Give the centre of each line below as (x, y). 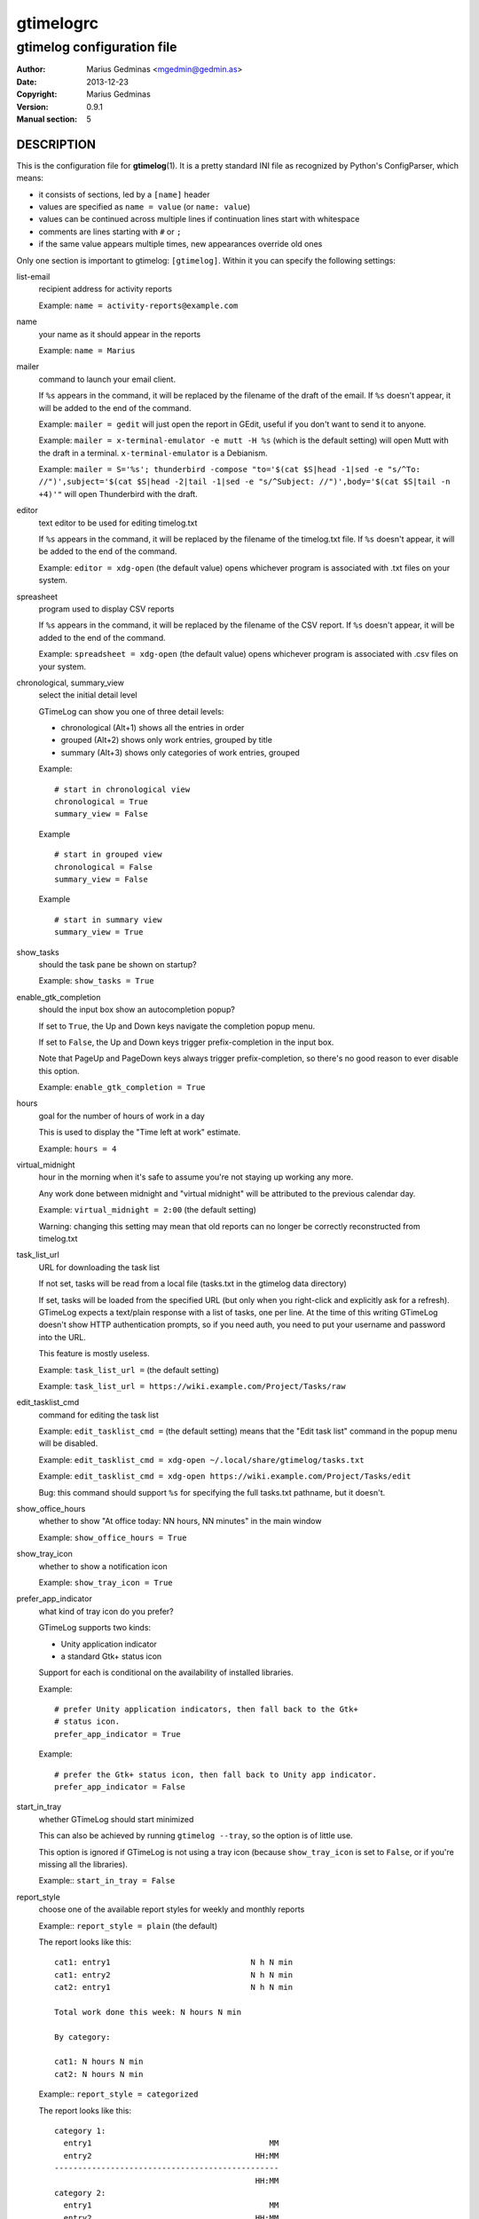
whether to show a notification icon (103, 1566)
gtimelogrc (58, 23)
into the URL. (62, 1337)
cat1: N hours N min (99, 2062)
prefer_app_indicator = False (120, 1787)
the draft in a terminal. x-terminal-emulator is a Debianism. (153, 453)
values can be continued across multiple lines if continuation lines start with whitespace (199, 219)
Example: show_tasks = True (96, 981)
